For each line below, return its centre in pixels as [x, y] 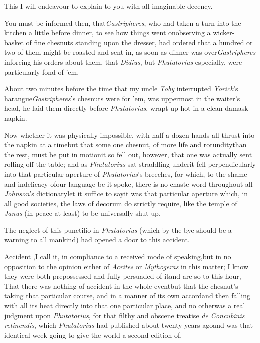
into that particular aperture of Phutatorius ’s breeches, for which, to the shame [126, 173]
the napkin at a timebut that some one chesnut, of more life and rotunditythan [126, 145]
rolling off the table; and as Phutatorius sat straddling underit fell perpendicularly [130, 164]
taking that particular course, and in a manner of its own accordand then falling [127, 295]
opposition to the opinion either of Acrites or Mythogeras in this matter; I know [127, 266]
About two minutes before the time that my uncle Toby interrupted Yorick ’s [121, 89]
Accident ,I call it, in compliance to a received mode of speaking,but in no [118, 256]
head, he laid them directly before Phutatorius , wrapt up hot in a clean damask [126, 108]
